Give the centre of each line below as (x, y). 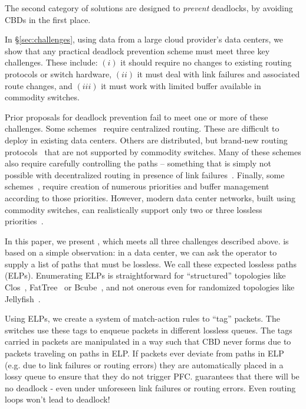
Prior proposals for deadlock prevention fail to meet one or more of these (136, 117)
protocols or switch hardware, (58, 73)
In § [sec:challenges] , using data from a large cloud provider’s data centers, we (144, 39)
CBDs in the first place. (48, 19)
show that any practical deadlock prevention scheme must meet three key (137, 50)
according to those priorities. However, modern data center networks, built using (150, 197)
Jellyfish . (23, 298)
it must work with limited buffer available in (181, 85)
